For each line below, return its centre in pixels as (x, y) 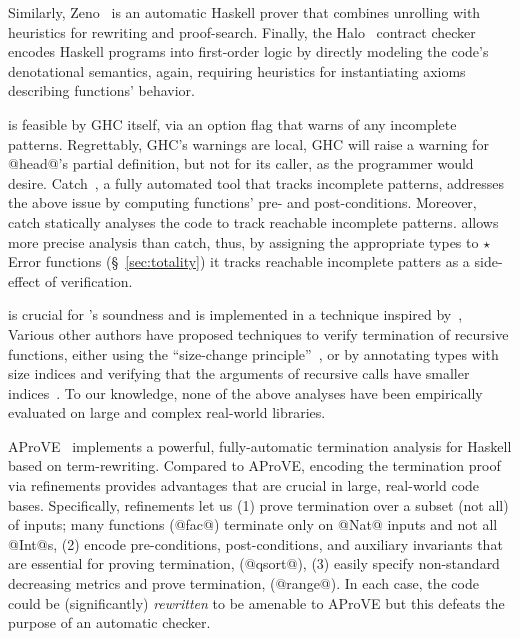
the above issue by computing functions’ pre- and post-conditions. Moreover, (242, 202)
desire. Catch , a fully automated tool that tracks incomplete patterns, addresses (256, 182)
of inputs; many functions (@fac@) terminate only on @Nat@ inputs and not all (253, 524)
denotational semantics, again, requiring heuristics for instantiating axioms (237, 70)
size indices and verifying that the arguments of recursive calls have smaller (239, 373)
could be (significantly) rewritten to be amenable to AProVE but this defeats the (256, 602)
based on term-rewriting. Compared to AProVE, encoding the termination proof (254, 465)
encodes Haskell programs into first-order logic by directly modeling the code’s (248, 51)
